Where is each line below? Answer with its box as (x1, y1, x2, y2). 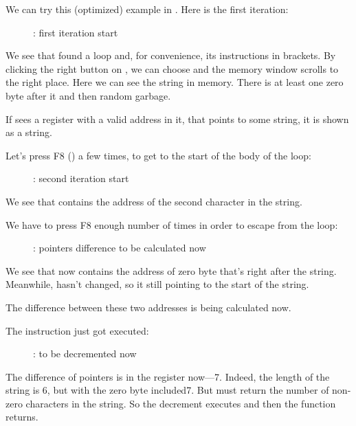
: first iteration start (33, 25, 118, 39)
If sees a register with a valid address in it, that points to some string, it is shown (5, 111, 349, 126)
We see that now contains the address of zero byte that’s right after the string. (5, 263, 337, 278)
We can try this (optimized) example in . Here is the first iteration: (5, 2, 289, 16)
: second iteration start (33, 171, 129, 186)
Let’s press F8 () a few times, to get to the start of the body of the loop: (5, 148, 311, 162)
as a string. (5, 125, 52, 139)
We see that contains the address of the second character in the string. (5, 194, 302, 208)
